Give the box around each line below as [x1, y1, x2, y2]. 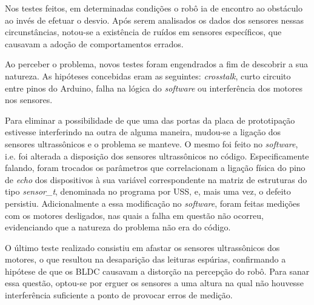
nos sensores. [5, 93, 53, 106]
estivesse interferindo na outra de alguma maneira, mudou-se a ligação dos [5, 126, 281, 138]
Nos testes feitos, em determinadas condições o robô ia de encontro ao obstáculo [5, 2, 302, 14]
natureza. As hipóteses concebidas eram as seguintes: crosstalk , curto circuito [5, 69, 291, 82]
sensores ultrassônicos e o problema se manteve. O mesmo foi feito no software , [5, 137, 298, 150]
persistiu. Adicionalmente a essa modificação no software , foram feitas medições [5, 196, 300, 209]
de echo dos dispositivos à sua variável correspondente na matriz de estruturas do [5, 173, 307, 186]
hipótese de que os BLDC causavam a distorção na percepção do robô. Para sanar [5, 264, 310, 277]
